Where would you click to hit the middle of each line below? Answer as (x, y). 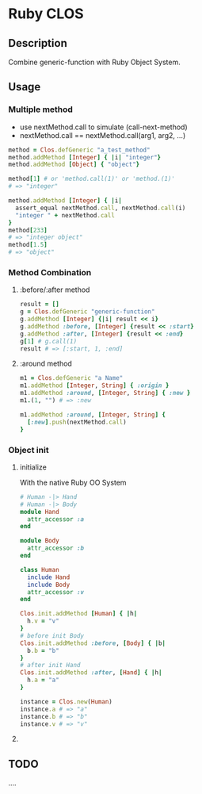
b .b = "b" (43, 650)
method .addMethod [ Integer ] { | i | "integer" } (84, 157)
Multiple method (41, 109)
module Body (39, 541)
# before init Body (52, 635)
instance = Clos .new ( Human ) (66, 702)
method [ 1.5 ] (28, 245)
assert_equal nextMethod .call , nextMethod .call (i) (101, 208)
